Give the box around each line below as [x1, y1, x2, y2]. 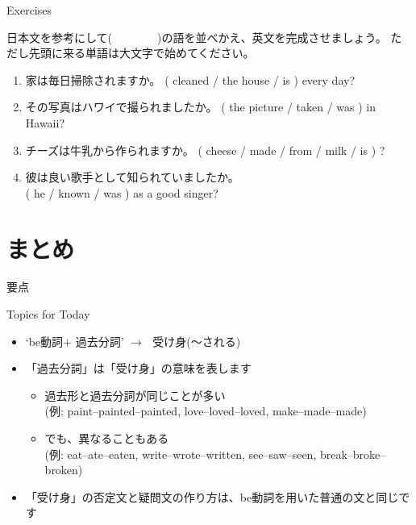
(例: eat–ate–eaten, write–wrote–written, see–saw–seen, [44, 445, 317, 462]
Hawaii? [25, 114, 65, 131]
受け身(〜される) [152, 332, 241, 349]
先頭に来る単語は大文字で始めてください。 [28, 44, 255, 61]
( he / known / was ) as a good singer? [25, 184, 218, 201]
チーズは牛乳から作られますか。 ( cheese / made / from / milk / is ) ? [25, 141, 385, 158]
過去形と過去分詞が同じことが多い [44, 386, 226, 403]
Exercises [6, 2, 52, 18]
